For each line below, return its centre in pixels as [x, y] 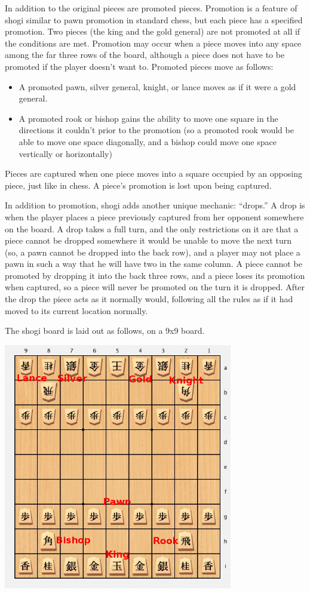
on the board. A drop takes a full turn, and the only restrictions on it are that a [152, 228]
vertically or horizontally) [65, 153]
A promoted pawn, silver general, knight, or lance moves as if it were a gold [157, 86]
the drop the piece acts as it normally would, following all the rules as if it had [149, 299]
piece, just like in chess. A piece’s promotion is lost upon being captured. [138, 185]
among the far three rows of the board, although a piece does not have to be [145, 55]
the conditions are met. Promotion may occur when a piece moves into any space [153, 43]
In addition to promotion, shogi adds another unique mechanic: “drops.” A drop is [155, 205]
